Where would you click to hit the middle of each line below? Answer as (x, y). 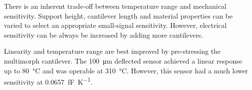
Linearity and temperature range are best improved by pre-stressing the (112, 51)
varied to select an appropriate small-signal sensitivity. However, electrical (115, 25)
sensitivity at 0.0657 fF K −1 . (48, 81)
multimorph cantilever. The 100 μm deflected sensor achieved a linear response (123, 60)
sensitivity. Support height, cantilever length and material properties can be (118, 15)
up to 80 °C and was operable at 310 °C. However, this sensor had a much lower (126, 70)
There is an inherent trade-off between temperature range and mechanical (115, 6)
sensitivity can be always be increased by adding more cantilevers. (104, 34)
